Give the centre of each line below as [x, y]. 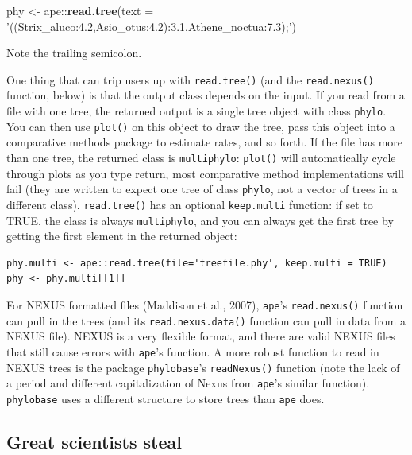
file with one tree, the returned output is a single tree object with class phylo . [196, 111]
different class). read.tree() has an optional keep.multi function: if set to [190, 204]
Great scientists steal [94, 441]
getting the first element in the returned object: [122, 236]
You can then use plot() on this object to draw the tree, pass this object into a [201, 126]
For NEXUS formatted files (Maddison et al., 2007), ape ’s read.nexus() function [205, 304]
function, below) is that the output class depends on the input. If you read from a [206, 95]
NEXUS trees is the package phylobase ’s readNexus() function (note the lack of [203, 367]
